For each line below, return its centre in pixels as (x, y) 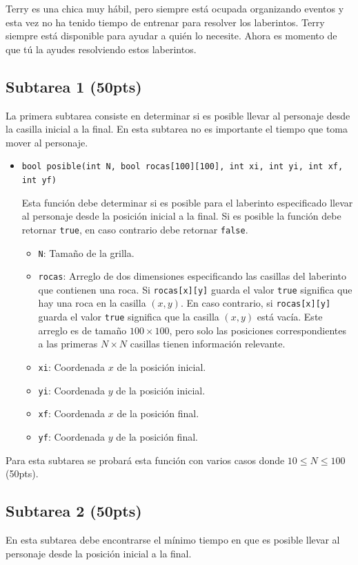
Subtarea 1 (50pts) (74, 86)
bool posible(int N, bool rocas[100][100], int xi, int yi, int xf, (182, 167)
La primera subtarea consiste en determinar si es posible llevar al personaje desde (178, 115)
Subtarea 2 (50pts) (74, 511)
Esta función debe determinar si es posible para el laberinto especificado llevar (187, 202)
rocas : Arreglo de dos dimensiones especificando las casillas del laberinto (192, 276)
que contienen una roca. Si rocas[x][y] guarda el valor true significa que (195, 289)
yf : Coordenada (72, 436)
